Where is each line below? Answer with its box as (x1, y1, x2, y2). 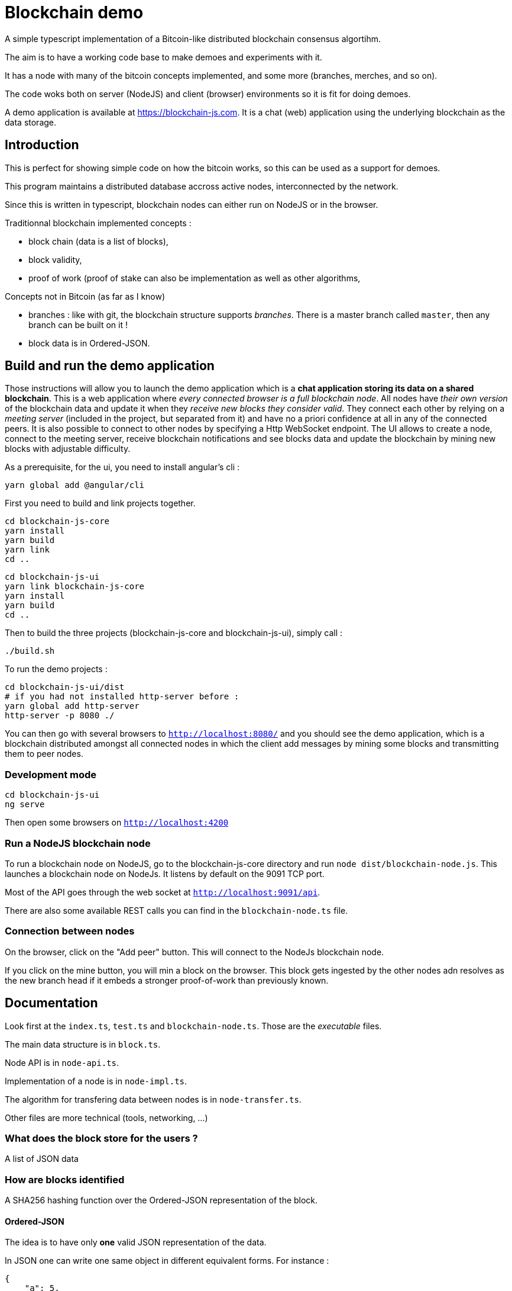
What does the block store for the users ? (5, 1132, 198, 1144)
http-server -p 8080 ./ (5, 711, 115, 721)
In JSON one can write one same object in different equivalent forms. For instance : (5, 1255, 329, 1266)
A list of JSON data (5, 1154, 79, 1164)
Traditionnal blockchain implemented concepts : (5, 217, 192, 228)
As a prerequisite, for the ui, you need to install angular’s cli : (5, 462, 240, 473)
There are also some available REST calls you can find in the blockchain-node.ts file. (5, 905, 348, 916)
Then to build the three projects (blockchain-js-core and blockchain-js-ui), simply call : (5, 628, 343, 638)
